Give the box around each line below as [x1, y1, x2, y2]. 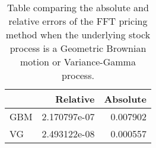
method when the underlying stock [5, 28, 151, 41]
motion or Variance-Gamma [20, 55, 136, 68]
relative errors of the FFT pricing [8, 14, 148, 28]
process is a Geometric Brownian [9, 41, 147, 55]
